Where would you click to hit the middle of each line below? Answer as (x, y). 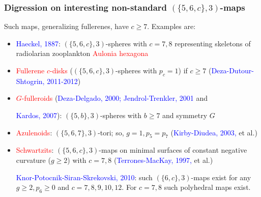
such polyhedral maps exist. (207, 187)
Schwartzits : (35, 150)
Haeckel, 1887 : (38, 43)
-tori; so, (111, 132)
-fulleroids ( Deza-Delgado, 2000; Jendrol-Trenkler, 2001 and (115, 98)
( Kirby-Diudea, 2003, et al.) (214, 132)
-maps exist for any (221, 177)
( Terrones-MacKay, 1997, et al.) (163, 160)
